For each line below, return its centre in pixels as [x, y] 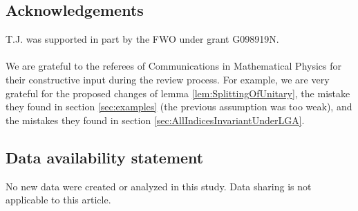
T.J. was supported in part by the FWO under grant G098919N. [142, 39]
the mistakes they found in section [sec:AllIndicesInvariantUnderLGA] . [155, 120]
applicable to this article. [58, 200]
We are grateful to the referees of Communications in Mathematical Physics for [174, 66]
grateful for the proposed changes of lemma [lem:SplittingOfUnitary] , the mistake [178, 93]
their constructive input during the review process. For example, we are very [168, 79]
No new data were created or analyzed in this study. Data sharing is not [159, 186]
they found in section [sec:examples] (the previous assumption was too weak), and [179, 107]
